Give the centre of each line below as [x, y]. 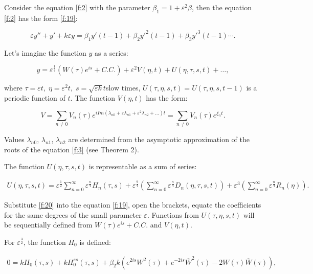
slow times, [123, 88]
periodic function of [35, 97]
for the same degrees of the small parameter [73, 214]
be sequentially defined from [48, 225]
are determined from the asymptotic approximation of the [159, 139]
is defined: [95, 242]
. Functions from [173, 214]
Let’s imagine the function [45, 52]
